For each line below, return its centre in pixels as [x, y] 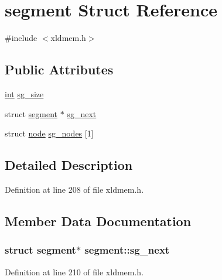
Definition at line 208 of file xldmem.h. [74, 189]
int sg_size [24, 93]
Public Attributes [59, 69]
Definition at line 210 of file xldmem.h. [74, 272]
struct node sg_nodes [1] [49, 133]
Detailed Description [69, 165]
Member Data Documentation [98, 221]
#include [21, 38]
